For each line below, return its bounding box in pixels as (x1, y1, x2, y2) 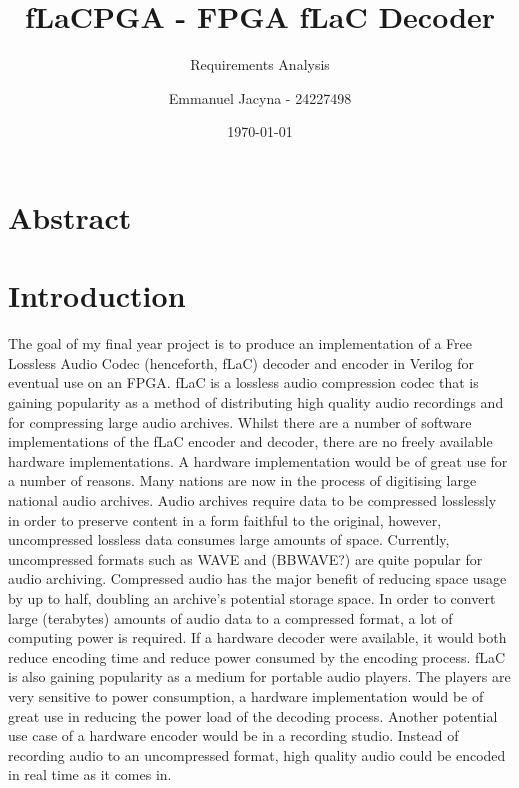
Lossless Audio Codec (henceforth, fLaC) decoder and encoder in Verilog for (8, 352, 475, 373)
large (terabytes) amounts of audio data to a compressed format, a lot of (8, 607, 453, 628)
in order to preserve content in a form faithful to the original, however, (8, 509, 442, 530)
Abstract (8, 196, 132, 237)
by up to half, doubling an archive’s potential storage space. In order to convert (8, 587, 496, 608)
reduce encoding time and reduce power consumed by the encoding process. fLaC (8, 646, 506, 667)
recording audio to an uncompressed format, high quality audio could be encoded (8, 744, 506, 765)
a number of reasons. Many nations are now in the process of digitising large (8, 470, 477, 491)
